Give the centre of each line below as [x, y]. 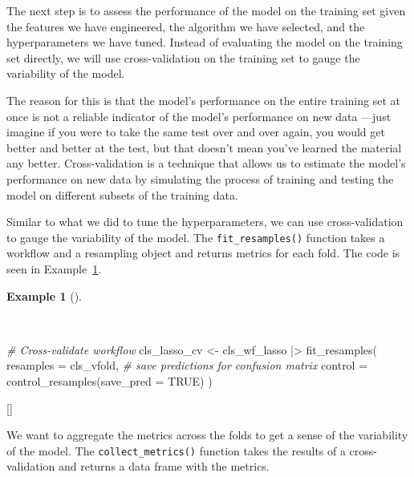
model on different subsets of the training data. [122, 194]
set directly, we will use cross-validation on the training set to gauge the [183, 57]
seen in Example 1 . [54, 268]
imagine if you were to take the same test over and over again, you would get [196, 132]
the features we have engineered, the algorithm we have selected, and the [186, 26]
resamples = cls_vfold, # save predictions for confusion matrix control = [187, 365]
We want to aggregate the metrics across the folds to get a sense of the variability [207, 435]
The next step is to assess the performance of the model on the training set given [206, 10]
